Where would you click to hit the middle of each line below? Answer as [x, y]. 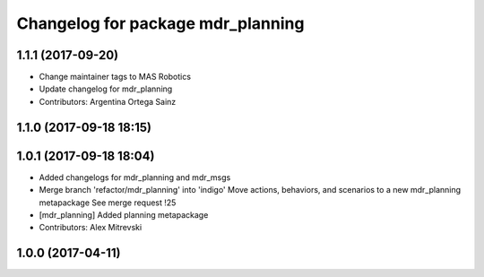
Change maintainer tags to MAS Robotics [115, 77]
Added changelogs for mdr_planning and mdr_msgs [135, 177]
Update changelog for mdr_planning [106, 89]
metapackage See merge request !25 [108, 203]
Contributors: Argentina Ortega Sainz [108, 101]
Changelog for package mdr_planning [160, 23]
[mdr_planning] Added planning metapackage [124, 214]
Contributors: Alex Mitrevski [91, 228]
